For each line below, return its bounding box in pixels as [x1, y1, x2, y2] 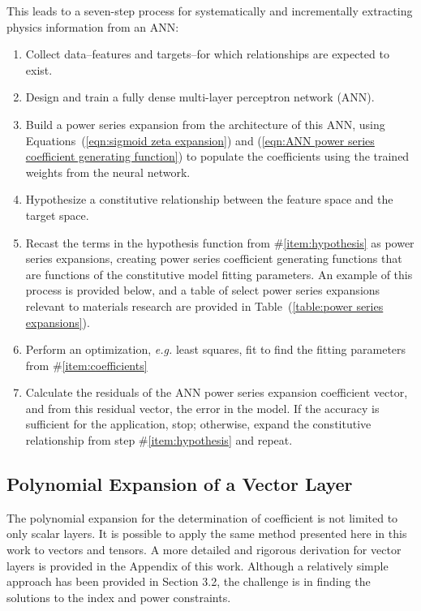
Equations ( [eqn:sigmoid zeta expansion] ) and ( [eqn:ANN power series [25, 131, 375, 148]
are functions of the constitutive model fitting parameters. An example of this [25, 265, 413, 282]
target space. [25, 206, 89, 223]
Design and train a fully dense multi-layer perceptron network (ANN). [25, 88, 375, 105]
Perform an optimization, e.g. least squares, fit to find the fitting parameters [25, 341, 406, 358]
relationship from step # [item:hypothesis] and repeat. [25, 432, 293, 449]
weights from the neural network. [25, 163, 191, 180]
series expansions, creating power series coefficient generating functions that [25, 250, 402, 267]
